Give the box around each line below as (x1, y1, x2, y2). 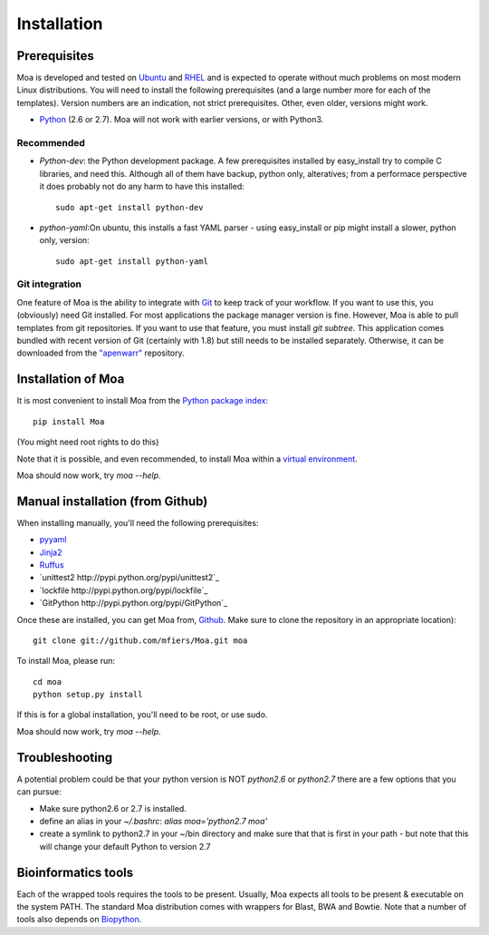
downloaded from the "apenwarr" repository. (16, 347, 185, 358)
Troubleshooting (16, 749, 113, 765)
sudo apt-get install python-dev (55, 202, 204, 212)
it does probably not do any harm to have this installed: (39, 181, 244, 192)
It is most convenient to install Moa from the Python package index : (16, 395, 269, 406)
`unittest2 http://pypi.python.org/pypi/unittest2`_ (39, 572, 220, 583)
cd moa (33, 677, 62, 687)
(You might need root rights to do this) (16, 436, 159, 448)
